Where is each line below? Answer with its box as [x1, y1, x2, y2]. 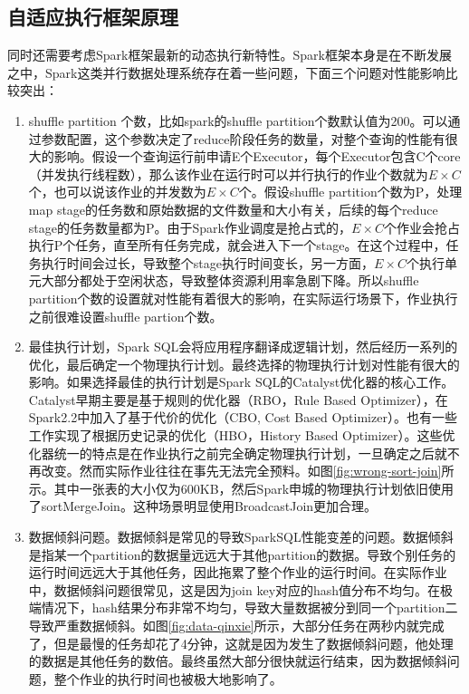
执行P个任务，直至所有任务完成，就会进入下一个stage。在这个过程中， [28, 236, 446, 255]
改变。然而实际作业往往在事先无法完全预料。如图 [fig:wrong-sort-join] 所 [41, 461, 455, 480]
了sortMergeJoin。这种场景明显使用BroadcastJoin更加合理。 [28, 496, 378, 516]
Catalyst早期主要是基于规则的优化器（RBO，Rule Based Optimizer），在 [28, 390, 448, 409]
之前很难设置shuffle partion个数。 [28, 306, 223, 325]
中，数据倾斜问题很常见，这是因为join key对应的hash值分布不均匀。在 [28, 580, 441, 599]
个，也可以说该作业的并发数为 [28, 182, 206, 201]
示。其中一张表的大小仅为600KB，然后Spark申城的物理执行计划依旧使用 [28, 478, 455, 497]
